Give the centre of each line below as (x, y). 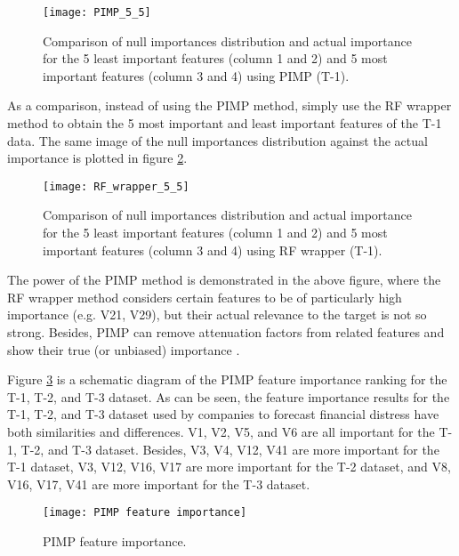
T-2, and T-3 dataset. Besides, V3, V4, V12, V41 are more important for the (230, 449)
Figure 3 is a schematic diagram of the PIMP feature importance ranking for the (227, 379)
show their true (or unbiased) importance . (124, 349)
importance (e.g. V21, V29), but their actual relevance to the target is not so (217, 314)
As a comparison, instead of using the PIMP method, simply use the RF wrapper (229, 105)
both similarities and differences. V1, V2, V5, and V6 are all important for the (221, 431)
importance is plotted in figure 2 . (97, 158)
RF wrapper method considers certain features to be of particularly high (205, 297)
